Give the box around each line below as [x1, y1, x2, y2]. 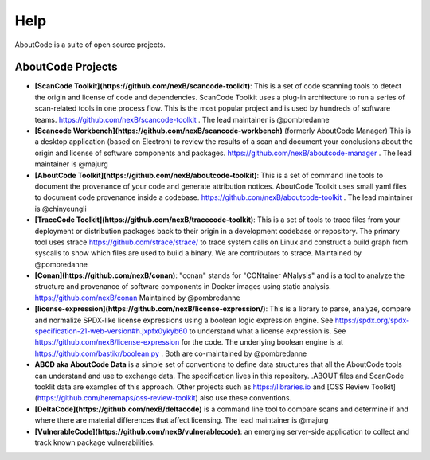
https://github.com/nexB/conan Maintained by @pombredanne [34, 293, 240, 302]
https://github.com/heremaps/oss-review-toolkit [37, 393, 196, 403]
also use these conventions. [199, 393, 292, 403]
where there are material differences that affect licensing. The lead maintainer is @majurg [34, 415, 329, 425]
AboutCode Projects [14, 60, 119, 74]
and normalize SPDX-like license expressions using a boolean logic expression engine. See [34, 315, 334, 325]
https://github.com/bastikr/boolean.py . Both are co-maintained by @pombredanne [34, 349, 307, 358]
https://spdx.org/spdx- [334, 315, 410, 325]
